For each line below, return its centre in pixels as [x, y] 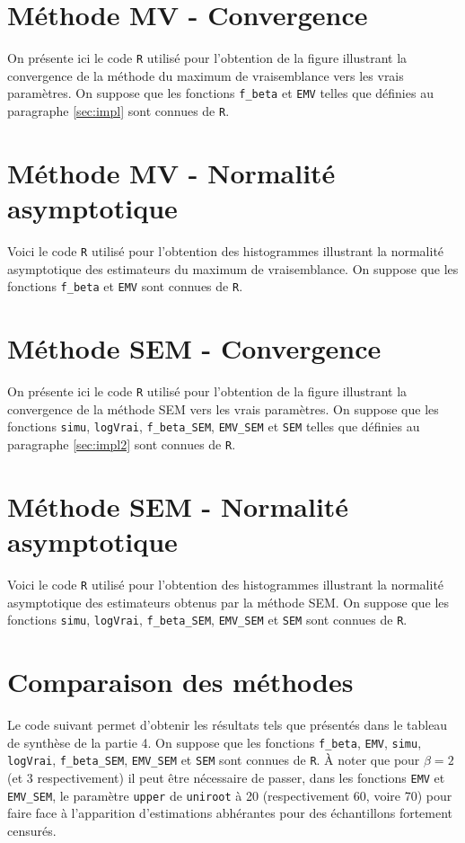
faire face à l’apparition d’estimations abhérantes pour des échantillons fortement [230, 813]
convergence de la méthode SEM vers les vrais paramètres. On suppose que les [223, 408]
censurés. [32, 830]
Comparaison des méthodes [180, 681]
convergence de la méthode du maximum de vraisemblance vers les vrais [206, 75]
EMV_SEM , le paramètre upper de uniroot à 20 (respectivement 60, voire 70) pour [230, 795]
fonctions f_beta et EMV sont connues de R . [125, 286]
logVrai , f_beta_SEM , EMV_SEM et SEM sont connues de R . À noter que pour [214, 760]
